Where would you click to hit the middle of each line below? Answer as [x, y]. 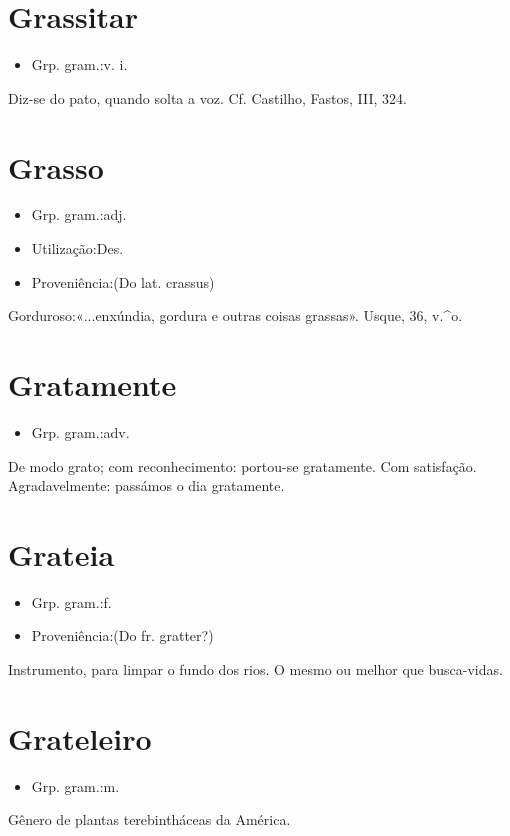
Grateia [61, 553]
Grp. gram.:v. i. [79, 64]
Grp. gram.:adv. [80, 431]
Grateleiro [80, 737]
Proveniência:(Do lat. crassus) [123, 281]
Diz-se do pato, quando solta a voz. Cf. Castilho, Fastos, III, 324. [207, 97]
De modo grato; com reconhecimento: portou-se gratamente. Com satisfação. [242, 465]
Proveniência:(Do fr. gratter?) [122, 635]
